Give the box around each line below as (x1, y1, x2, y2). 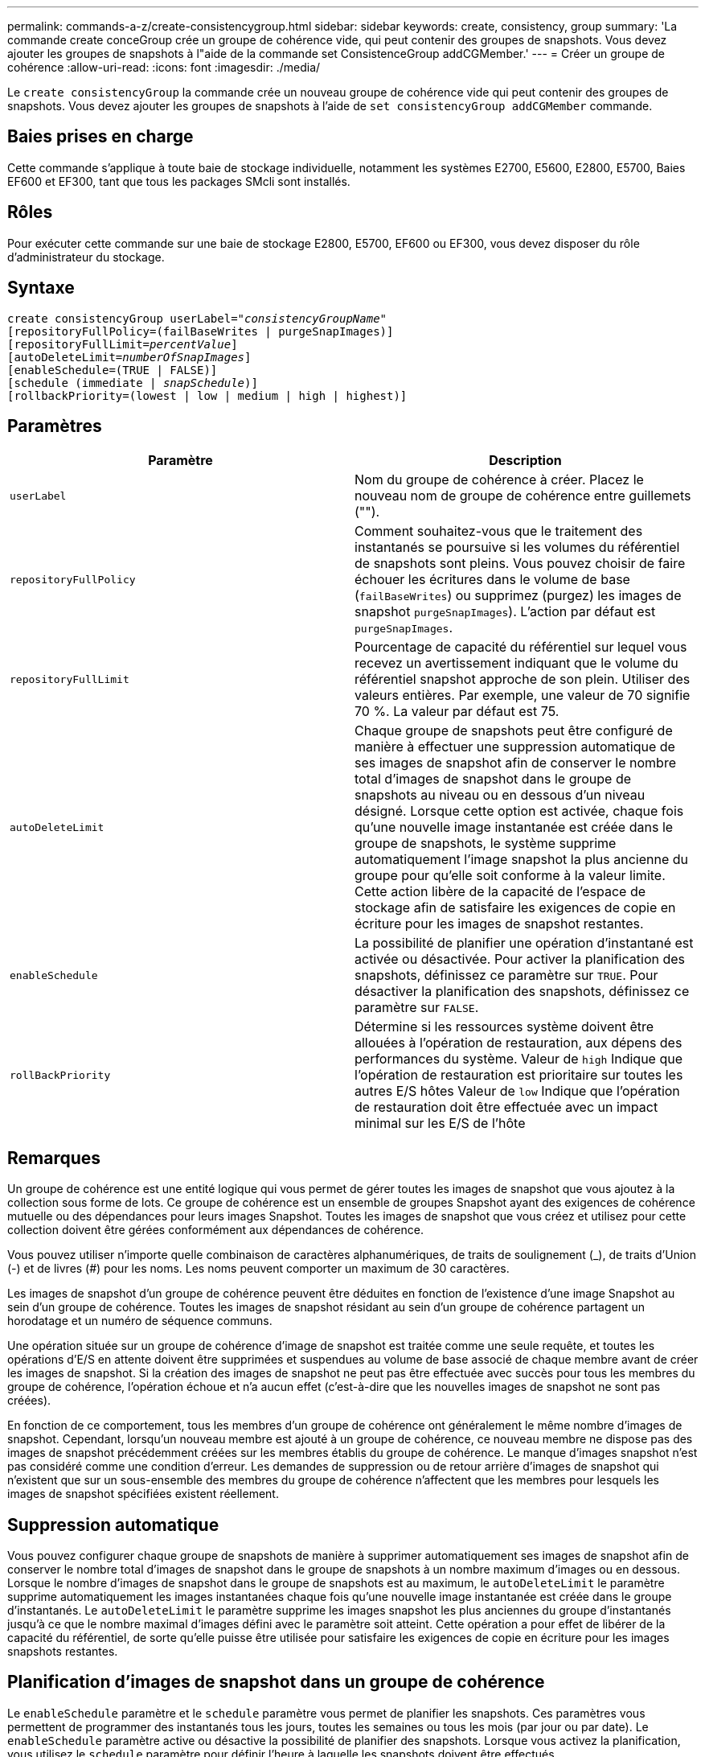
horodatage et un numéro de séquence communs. (7, 1314, 273, 1328)
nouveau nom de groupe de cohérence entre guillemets (355, 488, 691, 504)
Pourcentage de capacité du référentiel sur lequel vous (355, 639, 687, 656)
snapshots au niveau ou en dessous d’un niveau (355, 787, 646, 804)
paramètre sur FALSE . (355, 999, 479, 1016)
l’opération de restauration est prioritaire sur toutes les (355, 1067, 683, 1084)
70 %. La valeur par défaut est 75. (355, 703, 559, 720)
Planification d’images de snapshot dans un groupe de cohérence (7, 1672, 545, 1693)
